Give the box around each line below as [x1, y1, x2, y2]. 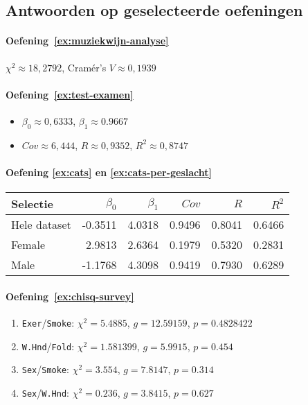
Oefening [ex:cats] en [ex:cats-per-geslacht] [6, 164, 212, 179]
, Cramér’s [62, 60, 107, 74]
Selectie [11, 196, 54, 212]
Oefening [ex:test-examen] [6, 87, 134, 101]
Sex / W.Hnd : [21, 385, 69, 399]
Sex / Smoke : [21, 362, 69, 377]
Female [11, 236, 46, 253]
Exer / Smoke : [21, 315, 75, 329]
